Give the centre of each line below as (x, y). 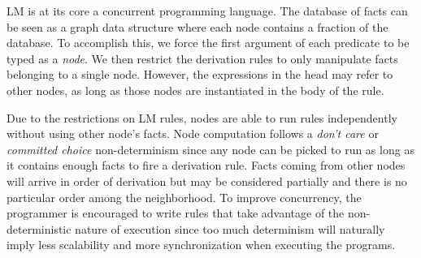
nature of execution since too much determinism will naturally (230, 228)
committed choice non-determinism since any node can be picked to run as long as (210, 149)
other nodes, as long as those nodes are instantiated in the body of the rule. (195, 90)
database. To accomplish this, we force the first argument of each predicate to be (208, 43)
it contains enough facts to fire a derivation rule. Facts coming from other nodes (206, 165)
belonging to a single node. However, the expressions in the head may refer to (200, 74)
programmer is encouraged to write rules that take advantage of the (176, 213)
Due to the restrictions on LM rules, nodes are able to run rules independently (202, 117)
